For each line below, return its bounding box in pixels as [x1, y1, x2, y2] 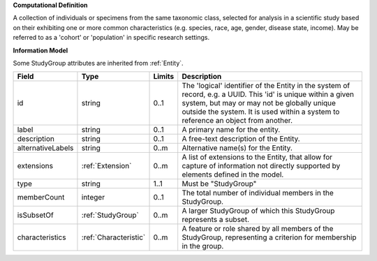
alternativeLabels [17, 143, 74, 153]
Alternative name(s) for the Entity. [182, 143, 293, 153]
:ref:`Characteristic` [81, 232, 146, 242]
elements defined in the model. [182, 170, 284, 179]
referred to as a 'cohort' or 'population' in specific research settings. [13, 33, 210, 42]
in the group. [182, 241, 224, 251]
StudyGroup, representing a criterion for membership [182, 232, 357, 242]
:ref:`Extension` [81, 161, 132, 171]
